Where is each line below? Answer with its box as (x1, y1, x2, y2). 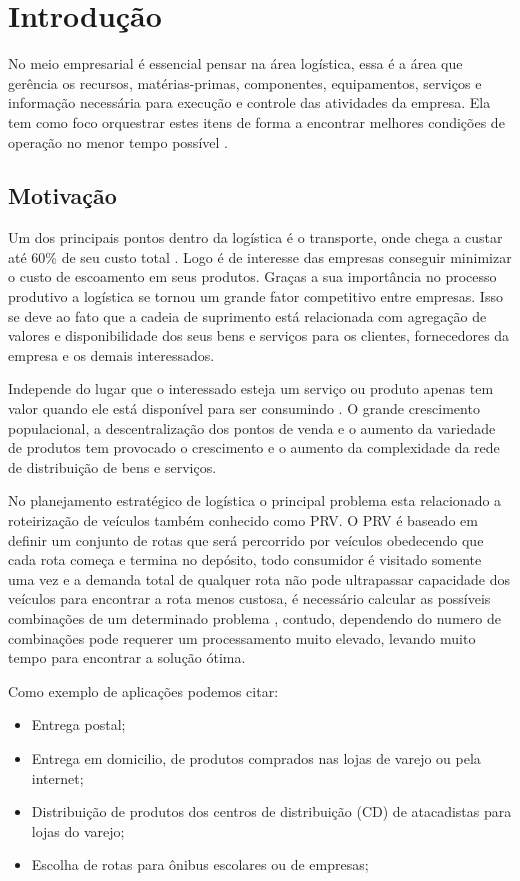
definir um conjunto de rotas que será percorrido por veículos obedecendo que (8, 529, 484, 550)
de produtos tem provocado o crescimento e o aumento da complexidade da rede (8, 437, 500, 458)
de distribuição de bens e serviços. (8, 456, 217, 477)
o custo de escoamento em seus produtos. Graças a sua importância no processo (8, 266, 497, 287)
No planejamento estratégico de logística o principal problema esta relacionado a (8, 490, 502, 511)
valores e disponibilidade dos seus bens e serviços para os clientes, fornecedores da (8, 325, 510, 346)
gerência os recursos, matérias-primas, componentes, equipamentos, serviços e (8, 72, 482, 93)
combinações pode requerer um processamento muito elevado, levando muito (8, 627, 476, 648)
